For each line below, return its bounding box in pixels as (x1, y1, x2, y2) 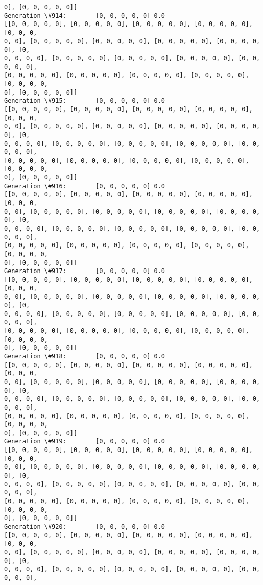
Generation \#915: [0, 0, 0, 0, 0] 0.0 (4, 97, 165, 105)
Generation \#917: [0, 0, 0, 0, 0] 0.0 (4, 267, 165, 275)
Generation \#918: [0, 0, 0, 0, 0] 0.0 (4, 352, 165, 360)
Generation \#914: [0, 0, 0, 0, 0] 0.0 (4, 12, 165, 19)
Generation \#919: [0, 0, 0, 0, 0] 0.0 (4, 438, 165, 445)
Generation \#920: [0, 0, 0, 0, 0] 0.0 (4, 523, 165, 531)
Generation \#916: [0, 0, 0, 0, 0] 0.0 (4, 182, 165, 190)
